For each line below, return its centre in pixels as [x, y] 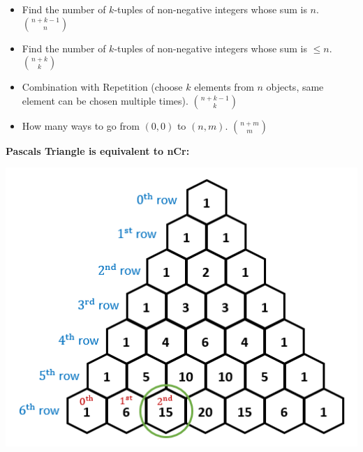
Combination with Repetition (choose [102, 87]
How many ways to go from [81, 125]
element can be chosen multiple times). [105, 100]
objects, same [295, 87]
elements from [224, 87]
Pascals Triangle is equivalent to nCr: [98, 150]
